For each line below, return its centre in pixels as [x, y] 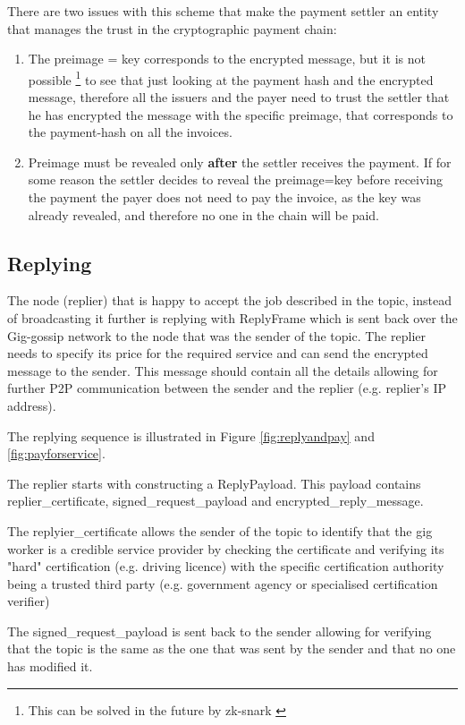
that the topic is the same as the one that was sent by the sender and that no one [232, 648]
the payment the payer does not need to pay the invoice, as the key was [224, 197]
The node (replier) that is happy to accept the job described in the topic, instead [229, 300]
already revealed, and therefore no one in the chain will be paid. [203, 214]
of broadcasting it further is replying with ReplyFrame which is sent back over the [232, 317]
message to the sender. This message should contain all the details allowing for [223, 370]
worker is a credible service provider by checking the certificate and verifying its [226, 548]
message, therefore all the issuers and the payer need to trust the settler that [239, 97]
